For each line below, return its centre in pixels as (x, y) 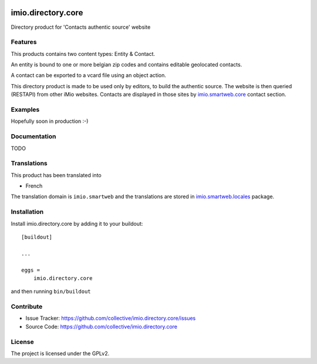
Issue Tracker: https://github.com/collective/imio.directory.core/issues (111, 318)
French (34, 186)
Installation (27, 212)
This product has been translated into (56, 175)
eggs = (31, 270)
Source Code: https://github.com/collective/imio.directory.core (102, 326)
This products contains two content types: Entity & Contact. (83, 54)
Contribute (27, 307)
